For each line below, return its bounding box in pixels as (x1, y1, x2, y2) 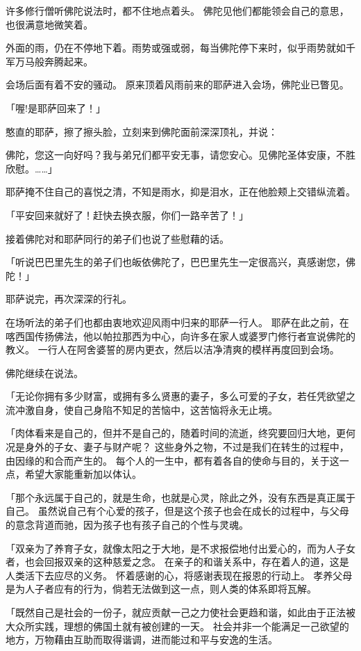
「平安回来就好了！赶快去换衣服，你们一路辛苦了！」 (6, 207, 249, 222)
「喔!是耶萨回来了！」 (6, 100, 106, 115)
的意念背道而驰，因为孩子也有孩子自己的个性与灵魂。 (6, 517, 249, 532)
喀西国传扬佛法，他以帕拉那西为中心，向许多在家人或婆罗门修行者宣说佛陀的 (6, 328, 355, 343)
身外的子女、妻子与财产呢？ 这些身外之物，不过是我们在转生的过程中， (24, 440, 349, 454)
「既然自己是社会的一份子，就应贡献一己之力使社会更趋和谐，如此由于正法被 (6, 605, 355, 619)
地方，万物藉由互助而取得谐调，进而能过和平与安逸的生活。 (6, 632, 278, 647)
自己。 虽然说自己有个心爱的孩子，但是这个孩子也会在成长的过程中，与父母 (6, 504, 349, 518)
